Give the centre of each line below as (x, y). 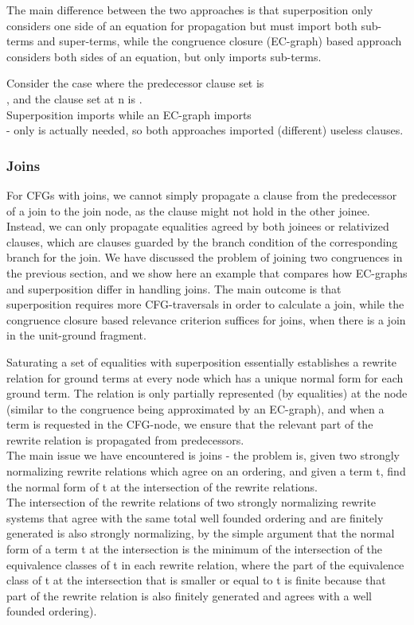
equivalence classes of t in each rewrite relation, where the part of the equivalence (205, 564)
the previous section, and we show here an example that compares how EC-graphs (207, 272)
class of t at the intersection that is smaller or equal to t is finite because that (196, 580)
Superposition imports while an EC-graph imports (129, 114)
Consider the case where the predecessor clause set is (135, 83)
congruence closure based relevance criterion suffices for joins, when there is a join (206, 319)
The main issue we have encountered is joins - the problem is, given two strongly (203, 455)
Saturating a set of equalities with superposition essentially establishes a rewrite (202, 361)
